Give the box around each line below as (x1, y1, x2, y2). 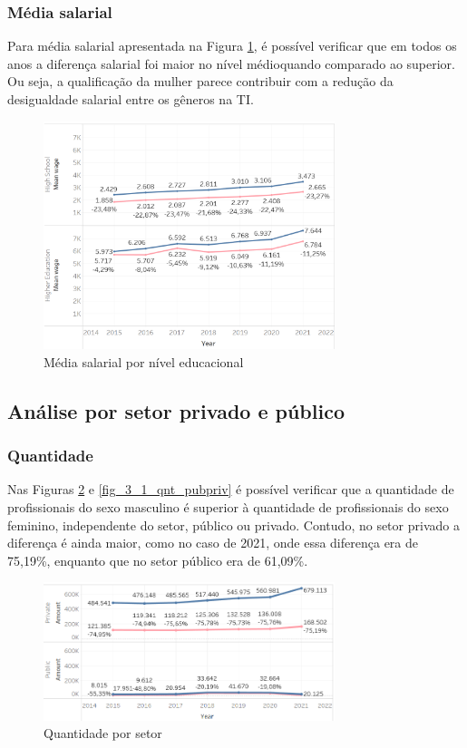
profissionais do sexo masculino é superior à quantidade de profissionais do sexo (7, 497, 449, 516)
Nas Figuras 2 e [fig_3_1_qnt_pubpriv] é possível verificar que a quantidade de (7, 480, 454, 499)
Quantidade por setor (44, 724, 162, 743)
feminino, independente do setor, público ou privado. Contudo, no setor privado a (7, 515, 460, 534)
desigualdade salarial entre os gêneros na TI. (7, 90, 254, 108)
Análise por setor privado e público (7, 396, 345, 424)
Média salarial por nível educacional (44, 352, 244, 371)
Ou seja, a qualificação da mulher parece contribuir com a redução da (7, 72, 394, 91)
